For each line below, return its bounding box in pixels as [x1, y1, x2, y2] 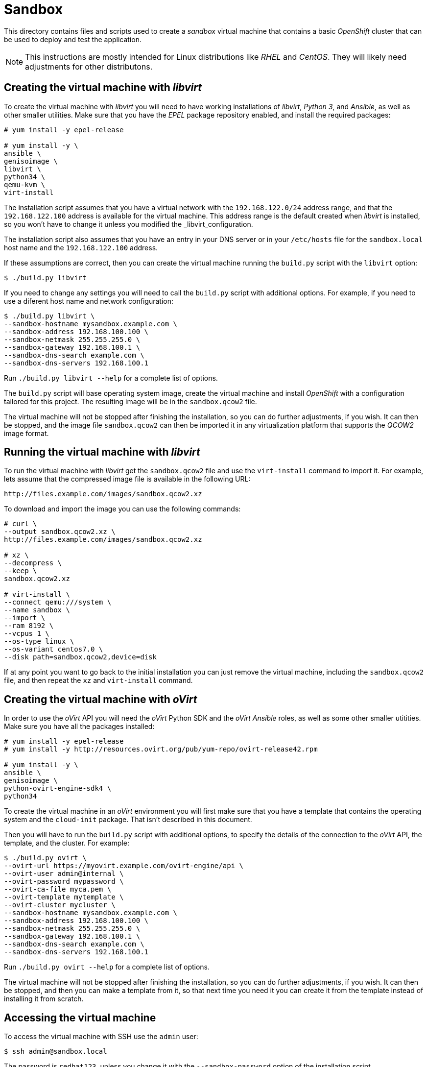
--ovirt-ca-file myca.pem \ [4, 885, 112, 894]
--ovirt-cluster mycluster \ [4, 901, 116, 909]
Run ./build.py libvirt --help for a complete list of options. [4, 373, 218, 382]
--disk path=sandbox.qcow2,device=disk [4, 653, 157, 661]
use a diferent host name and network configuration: [4, 296, 174, 305]
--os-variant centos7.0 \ [4, 645, 103, 654]
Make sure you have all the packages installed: [4, 722, 155, 731]
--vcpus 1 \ [4, 630, 49, 638]
